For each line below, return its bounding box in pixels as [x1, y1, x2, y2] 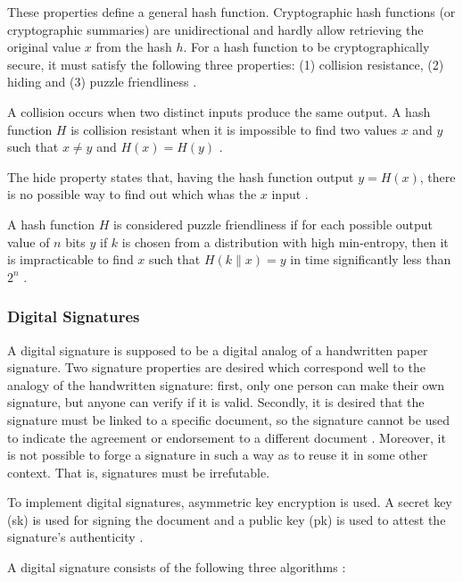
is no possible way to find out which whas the [7, 185, 257, 204]
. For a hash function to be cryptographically [183, 37, 430, 56]
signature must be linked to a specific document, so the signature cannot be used [7, 410, 450, 428]
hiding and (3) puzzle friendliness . [7, 72, 197, 91]
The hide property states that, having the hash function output [7, 167, 354, 186]
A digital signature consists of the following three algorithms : [7, 558, 346, 577]
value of [7, 232, 50, 251]
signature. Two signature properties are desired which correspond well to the [7, 358, 426, 377]
